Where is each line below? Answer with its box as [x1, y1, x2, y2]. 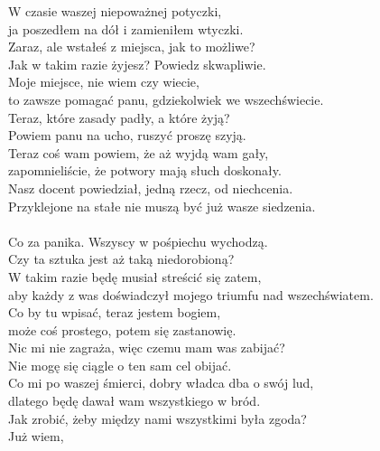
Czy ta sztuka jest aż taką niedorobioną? [8, 249, 235, 268]
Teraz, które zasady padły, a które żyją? [8, 108, 230, 127]
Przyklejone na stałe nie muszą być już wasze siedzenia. [8, 196, 316, 215]
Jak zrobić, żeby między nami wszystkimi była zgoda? [8, 409, 307, 428]
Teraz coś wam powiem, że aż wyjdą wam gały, [8, 143, 269, 162]
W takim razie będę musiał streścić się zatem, [8, 267, 262, 286]
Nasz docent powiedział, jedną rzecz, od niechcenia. [8, 178, 293, 197]
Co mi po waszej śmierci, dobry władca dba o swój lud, [8, 373, 314, 392]
